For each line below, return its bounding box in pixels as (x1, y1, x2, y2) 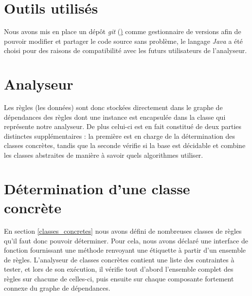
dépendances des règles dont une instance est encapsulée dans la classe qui (4, 111, 226, 122)
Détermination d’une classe (4, 178, 190, 198)
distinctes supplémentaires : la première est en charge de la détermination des (4, 130, 235, 141)
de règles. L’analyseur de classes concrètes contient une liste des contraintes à (4, 254, 234, 264)
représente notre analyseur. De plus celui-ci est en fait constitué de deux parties (4, 121, 242, 131)
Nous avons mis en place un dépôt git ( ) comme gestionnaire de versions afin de (4, 26, 241, 37)
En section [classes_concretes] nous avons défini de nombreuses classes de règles (4, 225, 242, 236)
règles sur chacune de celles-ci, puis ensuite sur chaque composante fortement (4, 273, 234, 283)
